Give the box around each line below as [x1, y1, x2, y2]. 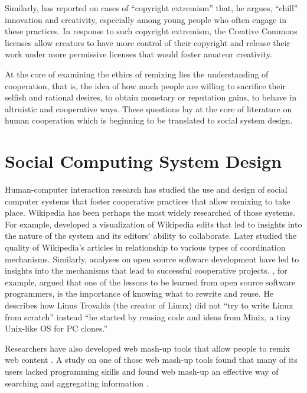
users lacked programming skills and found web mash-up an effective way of [5, 365, 279, 377]
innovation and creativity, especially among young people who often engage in [5, 13, 286, 25]
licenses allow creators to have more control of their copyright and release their [5, 36, 290, 48]
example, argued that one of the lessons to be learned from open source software [5, 275, 296, 288]
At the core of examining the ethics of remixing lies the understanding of [5, 67, 269, 80]
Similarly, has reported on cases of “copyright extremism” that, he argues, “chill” [5, 2, 298, 14]
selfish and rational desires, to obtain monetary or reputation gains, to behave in [5, 91, 297, 103]
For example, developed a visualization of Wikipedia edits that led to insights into [5, 217, 302, 230]
